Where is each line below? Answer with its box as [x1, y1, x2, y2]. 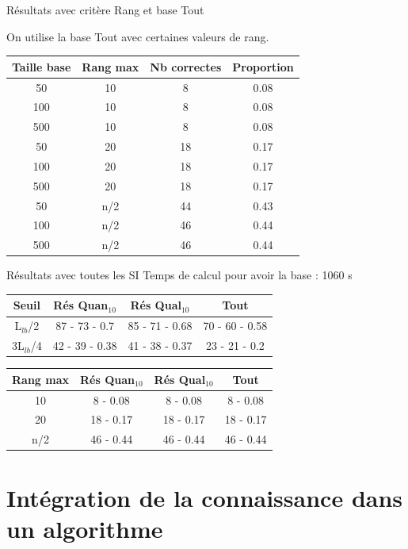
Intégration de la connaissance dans [6, 481, 403, 513]
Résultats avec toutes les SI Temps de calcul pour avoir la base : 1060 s [6, 267, 353, 283]
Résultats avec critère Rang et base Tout [6, 2, 204, 17]
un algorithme [6, 512, 163, 544]
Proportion [232, 58, 294, 75]
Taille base [12, 58, 71, 75]
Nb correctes [150, 58, 222, 75]
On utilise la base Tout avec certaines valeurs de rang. [6, 28, 269, 44]
